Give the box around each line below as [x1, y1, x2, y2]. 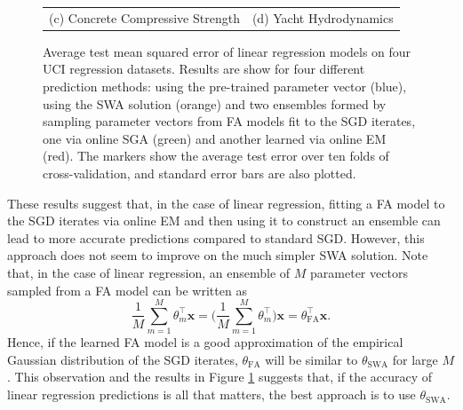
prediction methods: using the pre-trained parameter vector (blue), [43, 77, 407, 96]
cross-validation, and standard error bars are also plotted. [43, 164, 356, 182]
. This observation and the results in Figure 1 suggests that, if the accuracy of [7, 367, 433, 386]
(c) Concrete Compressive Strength [49, 8, 240, 27]
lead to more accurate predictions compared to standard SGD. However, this [7, 228, 425, 247]
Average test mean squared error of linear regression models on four [43, 42, 411, 60]
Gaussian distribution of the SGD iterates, [7, 350, 238, 368]
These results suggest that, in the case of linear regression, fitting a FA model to [7, 193, 445, 212]
